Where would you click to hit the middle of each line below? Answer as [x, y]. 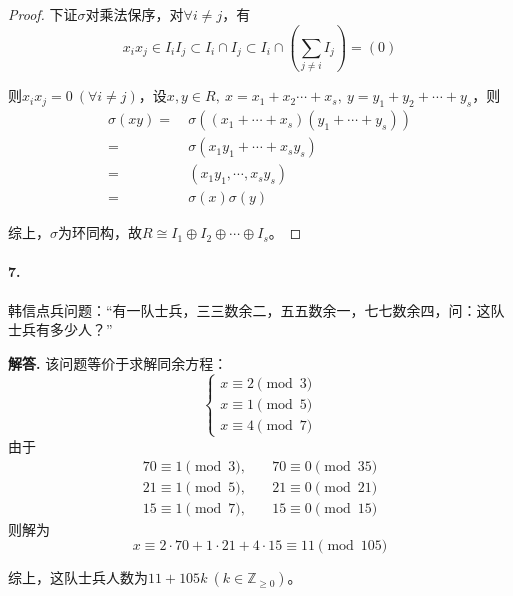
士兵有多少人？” [60, 329]
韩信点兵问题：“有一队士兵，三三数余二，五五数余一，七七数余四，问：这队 [256, 309]
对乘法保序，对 [134, 14]
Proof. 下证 [43, 14]
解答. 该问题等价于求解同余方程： [118, 362]
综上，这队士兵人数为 [78, 577]
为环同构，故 [100, 232]
